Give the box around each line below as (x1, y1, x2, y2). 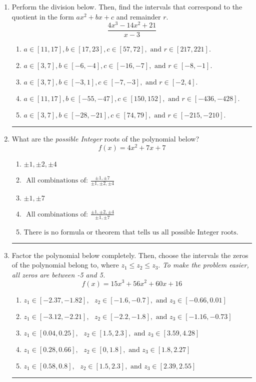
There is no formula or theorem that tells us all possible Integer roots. (23, 228, 238, 236)
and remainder (116, 11, 161, 21)
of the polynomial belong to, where (11, 259, 119, 270)
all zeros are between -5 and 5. (11, 269, 105, 279)
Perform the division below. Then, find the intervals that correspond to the (11, 1, 242, 11)
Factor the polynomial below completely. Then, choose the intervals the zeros (11, 249, 248, 260)
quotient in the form (11, 11, 74, 21)
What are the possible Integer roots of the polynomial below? (11, 133, 199, 144)
